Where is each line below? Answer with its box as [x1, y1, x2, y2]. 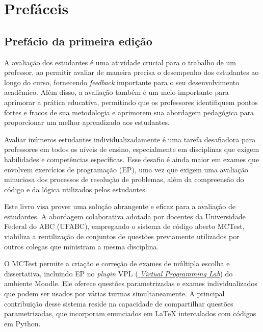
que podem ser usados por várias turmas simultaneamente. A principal [4, 288, 225, 299]
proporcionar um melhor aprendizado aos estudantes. [4, 117, 170, 127]
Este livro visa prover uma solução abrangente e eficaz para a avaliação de [4, 201, 236, 212]
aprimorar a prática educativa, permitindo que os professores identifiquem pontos [4, 96, 258, 107]
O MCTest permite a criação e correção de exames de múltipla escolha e [4, 258, 230, 269]
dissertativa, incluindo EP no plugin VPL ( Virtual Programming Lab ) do [4, 268, 233, 278]
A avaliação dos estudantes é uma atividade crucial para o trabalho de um [4, 57, 236, 67]
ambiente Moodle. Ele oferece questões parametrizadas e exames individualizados [4, 278, 257, 289]
